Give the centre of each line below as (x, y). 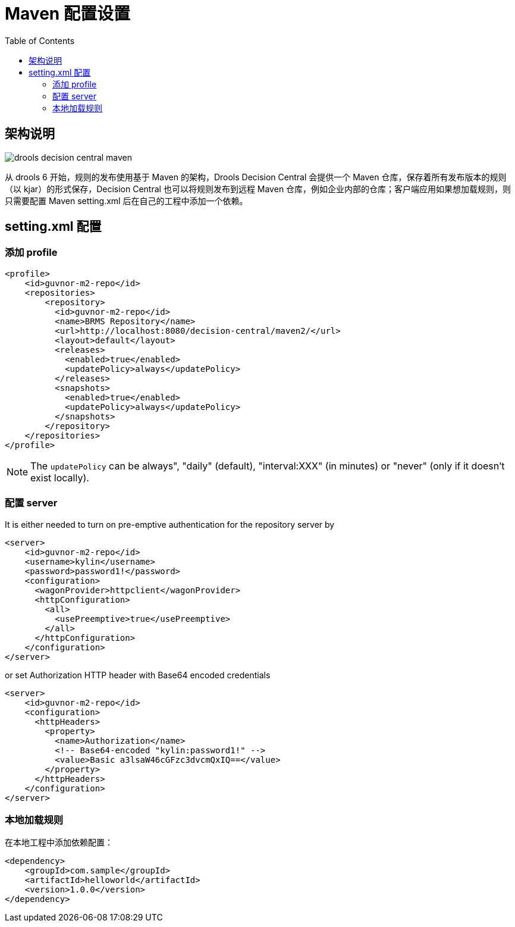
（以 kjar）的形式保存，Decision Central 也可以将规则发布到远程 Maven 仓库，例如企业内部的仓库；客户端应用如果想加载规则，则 (258, 189)
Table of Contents (40, 40)
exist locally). (60, 477)
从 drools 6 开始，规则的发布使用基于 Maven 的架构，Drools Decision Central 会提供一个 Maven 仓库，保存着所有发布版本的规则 (256, 177)
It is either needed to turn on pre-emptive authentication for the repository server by (170, 524)
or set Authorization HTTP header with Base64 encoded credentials (138, 675)
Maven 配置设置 (67, 14)
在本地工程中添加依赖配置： (59, 843)
